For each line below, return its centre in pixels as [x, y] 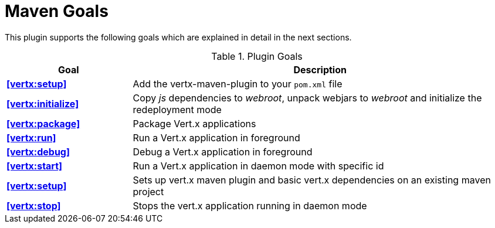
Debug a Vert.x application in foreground [223, 152]
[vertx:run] [31, 137]
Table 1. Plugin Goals [257, 56]
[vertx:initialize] [43, 103]
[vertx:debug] [38, 152]
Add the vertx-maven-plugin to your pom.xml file [238, 84]
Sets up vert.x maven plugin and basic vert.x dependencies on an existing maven [312, 180]
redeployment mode [177, 109]
